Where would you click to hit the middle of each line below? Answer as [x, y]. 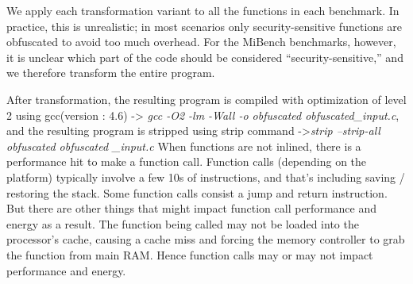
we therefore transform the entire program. [111, 73]
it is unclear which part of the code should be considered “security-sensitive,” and [205, 57]
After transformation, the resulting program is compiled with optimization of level [206, 99]
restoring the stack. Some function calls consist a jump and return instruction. [197, 192]
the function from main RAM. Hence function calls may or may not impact [190, 254]
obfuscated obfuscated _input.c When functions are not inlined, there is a [184, 146]
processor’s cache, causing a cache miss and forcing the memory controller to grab [206, 239]
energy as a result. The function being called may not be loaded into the [183, 223]
